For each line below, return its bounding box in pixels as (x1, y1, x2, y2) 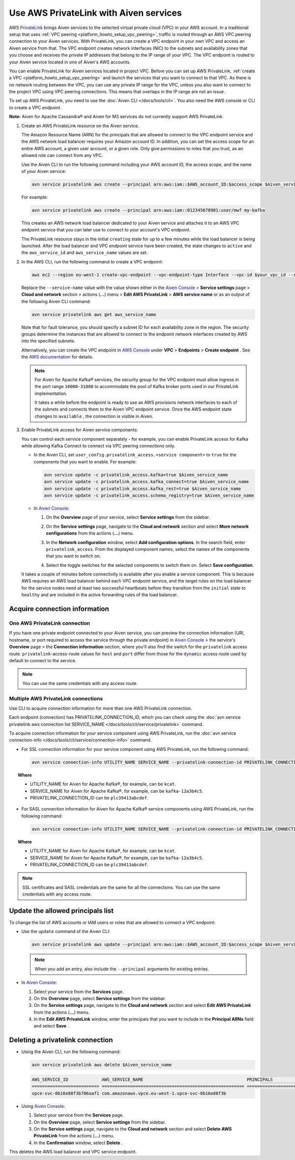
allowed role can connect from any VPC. (21, 153, 103, 159)
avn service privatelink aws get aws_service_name (31, 312, 157, 317)
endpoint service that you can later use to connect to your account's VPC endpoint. (21, 227, 191, 233)
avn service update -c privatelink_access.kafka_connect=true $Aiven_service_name (44, 479, 249, 484)
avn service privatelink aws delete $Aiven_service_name (31, 1062, 172, 1068)
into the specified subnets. (21, 338, 76, 344)
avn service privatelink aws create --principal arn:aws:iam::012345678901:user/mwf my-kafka (31, 207, 265, 213)
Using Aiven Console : (21, 1103, 65, 1109)
